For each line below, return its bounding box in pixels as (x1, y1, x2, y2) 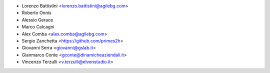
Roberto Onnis (21, 10, 52, 16)
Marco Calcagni (21, 24, 54, 30)
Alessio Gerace (21, 16, 53, 22)
